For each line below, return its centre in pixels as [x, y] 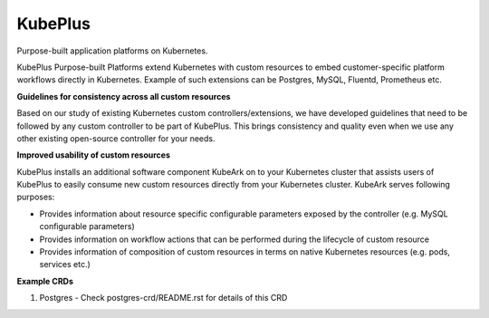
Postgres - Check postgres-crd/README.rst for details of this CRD [163, 298]
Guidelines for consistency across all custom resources [124, 96]
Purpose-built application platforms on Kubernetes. [112, 51]
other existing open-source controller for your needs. [116, 138]
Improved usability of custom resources [94, 155]
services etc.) [65, 265]
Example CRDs [45, 281]
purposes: [36, 197]
